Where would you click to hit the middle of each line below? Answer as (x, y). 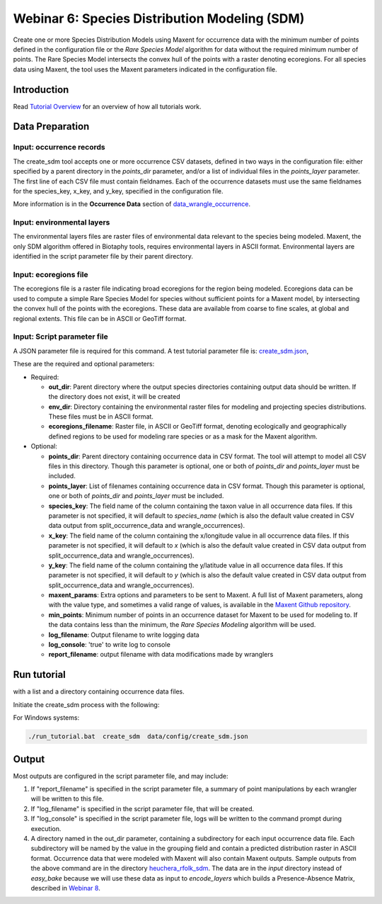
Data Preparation (51, 126)
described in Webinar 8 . (65, 888)
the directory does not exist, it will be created (114, 397)
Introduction (41, 90)
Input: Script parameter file (61, 337)
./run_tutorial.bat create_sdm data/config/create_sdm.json (138, 736)
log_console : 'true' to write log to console (110, 645)
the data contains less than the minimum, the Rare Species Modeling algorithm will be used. (182, 625)
